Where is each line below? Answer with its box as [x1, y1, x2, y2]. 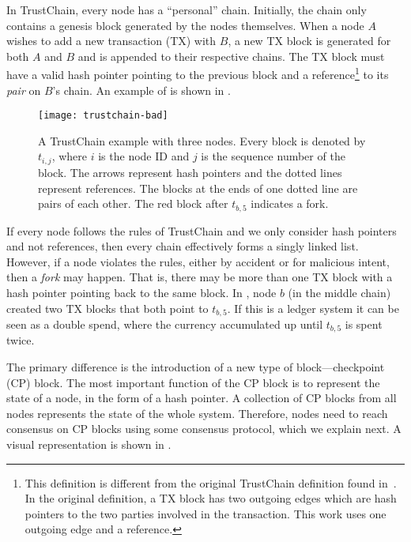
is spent [345, 315, 383, 332]
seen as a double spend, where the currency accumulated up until [6, 315, 323, 332]
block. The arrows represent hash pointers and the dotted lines [38, 164, 342, 180]
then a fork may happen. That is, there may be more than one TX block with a [6, 269, 393, 285]
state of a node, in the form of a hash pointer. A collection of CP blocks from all [6, 390, 397, 406]
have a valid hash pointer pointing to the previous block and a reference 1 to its [6, 64, 389, 83]
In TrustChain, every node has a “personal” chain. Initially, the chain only [6, 2, 367, 17]
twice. [6, 332, 35, 348]
